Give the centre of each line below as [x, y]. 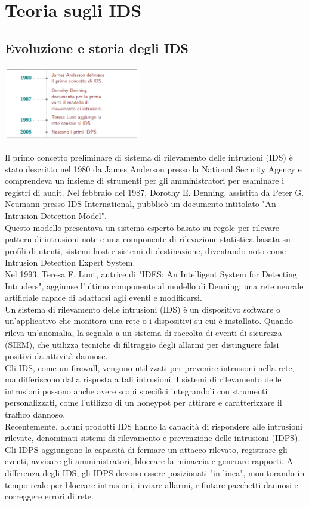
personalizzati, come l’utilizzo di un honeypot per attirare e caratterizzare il [143, 402]
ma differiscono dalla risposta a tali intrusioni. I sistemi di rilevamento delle [143, 379]
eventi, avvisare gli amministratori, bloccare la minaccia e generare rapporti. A [149, 461]
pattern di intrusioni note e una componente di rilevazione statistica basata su [148, 239]
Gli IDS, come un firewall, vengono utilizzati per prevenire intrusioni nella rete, [150, 367]
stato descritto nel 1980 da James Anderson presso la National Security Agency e [153, 169]
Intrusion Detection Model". [56, 215]
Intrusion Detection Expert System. [70, 262]
